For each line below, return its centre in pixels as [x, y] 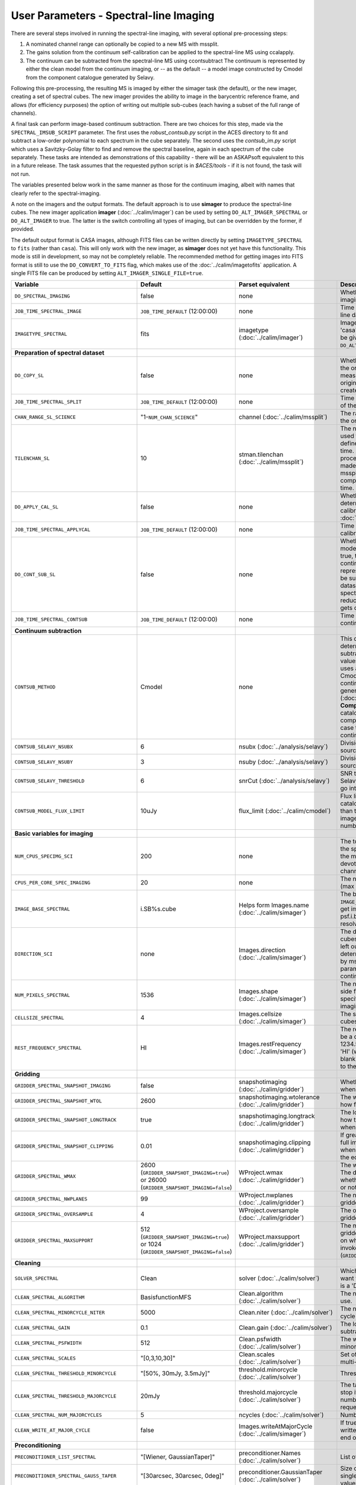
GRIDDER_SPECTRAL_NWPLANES [51, 1199]
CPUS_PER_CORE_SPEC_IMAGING [53, 882]
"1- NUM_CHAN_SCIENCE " [169, 417]
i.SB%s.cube [158, 909]
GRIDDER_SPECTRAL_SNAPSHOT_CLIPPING [64, 1146]
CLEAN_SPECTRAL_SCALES [45, 1358]
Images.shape [258, 991]
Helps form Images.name [274, 905]
